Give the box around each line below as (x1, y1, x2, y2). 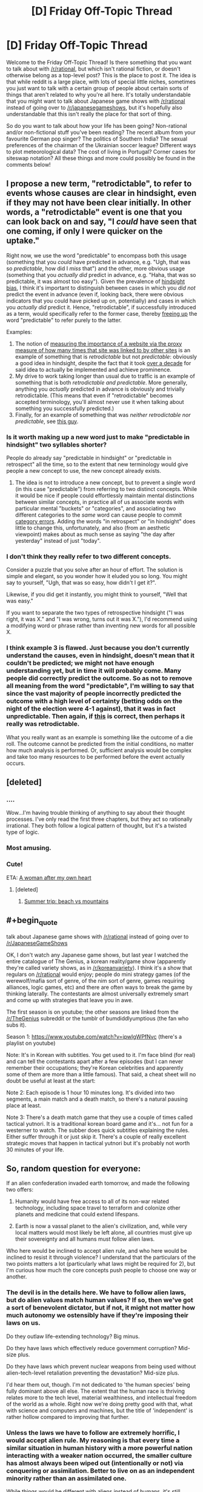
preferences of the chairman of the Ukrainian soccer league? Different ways (6, 141, 196, 148)
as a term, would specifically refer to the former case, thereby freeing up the (6, 310, 198, 317)
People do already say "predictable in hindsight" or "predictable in (6, 455, 171, 462)
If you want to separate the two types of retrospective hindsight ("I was (6, 609, 185, 616)
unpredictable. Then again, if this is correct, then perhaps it (6, 712, 185, 720)
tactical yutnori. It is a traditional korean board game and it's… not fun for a (6, 1120, 193, 1127)
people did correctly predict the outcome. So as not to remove (6, 674, 193, 683)
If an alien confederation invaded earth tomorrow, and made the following (6, 1179, 190, 1187)
